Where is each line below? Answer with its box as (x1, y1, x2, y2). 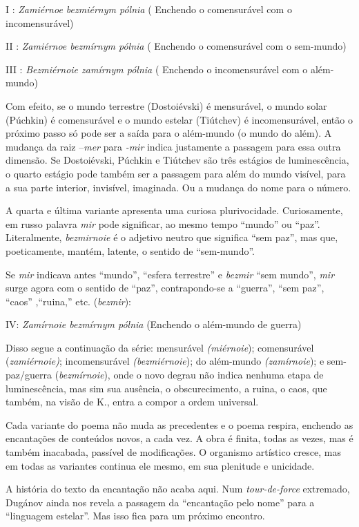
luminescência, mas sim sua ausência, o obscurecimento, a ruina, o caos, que (6, 381, 327, 395)
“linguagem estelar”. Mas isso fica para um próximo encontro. (6, 508, 265, 523)
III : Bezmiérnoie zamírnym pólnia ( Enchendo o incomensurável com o (6, 61, 308, 76)
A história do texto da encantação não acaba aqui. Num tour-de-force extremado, (6, 481, 350, 496)
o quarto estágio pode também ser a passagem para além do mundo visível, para (6, 166, 346, 180)
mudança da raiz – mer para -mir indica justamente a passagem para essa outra (6, 139, 341, 153)
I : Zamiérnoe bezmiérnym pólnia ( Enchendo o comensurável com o (6, 2, 292, 16)
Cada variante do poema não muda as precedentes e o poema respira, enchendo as (6, 417, 353, 432)
